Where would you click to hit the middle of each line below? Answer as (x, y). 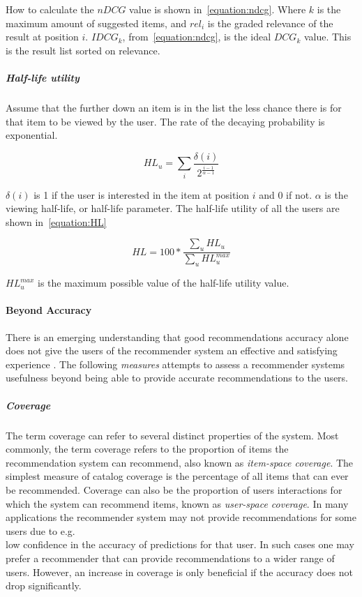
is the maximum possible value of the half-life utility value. (164, 283)
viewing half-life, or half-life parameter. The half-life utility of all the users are (173, 208)
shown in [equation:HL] (56, 221)
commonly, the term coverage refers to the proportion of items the (147, 449)
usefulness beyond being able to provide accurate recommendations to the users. (177, 378)
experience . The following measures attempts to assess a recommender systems (175, 364)
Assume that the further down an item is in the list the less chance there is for (174, 107)
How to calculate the (50, 9)
